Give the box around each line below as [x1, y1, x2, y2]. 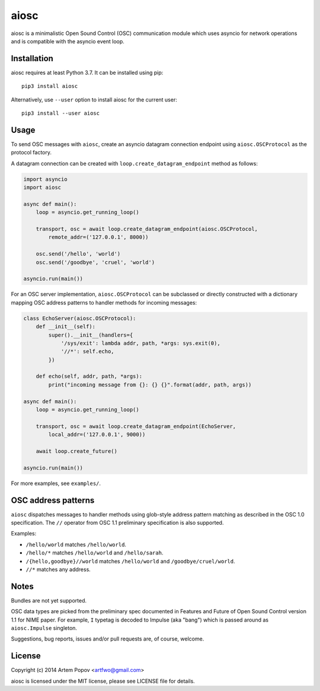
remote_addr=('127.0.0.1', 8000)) [48, 234, 149, 240]
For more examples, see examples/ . [11, 480, 101, 487]
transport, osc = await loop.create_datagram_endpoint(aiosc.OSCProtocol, [36, 226, 258, 233]
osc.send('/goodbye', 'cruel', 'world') [36, 259, 155, 265]
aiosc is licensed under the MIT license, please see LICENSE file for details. [11, 677, 195, 684]
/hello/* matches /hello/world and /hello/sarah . [25, 549, 164, 556]
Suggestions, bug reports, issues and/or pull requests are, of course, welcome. [11, 635, 204, 642]
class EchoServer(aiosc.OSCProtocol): [23, 315, 136, 322]
